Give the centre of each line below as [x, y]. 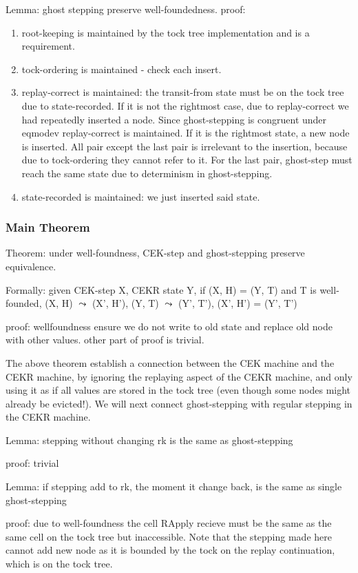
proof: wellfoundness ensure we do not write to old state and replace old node [169, 326]
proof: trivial [32, 463]
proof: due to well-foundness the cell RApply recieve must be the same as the [169, 523]
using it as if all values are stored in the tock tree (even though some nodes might [178, 390]
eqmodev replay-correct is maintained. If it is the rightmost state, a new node [186, 133]
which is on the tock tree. [59, 564]
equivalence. [31, 266]
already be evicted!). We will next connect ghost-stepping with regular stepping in [179, 403]
